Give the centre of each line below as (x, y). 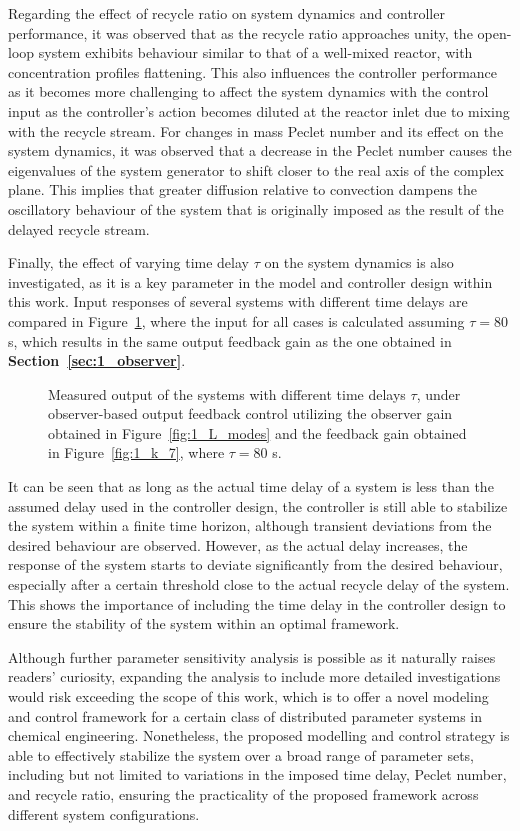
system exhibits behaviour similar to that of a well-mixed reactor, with (255, 52)
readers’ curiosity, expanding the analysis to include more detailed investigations (254, 676)
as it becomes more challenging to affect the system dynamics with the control (248, 91)
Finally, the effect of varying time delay (128, 262)
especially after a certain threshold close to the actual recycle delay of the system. (259, 584)
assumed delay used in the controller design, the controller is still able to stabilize (258, 505)
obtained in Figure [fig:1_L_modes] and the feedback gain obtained (257, 432)
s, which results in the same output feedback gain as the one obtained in (230, 340)
